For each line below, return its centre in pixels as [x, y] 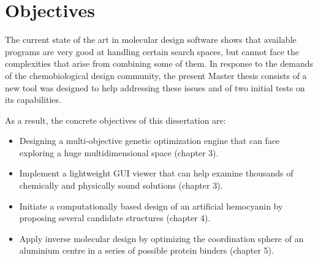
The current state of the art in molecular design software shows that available [151, 40]
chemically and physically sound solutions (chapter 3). [121, 185]
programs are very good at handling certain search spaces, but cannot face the [152, 51]
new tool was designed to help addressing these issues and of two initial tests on [155, 87]
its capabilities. [33, 100]
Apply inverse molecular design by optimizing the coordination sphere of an [161, 238]
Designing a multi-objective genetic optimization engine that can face [150, 141]
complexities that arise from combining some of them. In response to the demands [159, 63]
